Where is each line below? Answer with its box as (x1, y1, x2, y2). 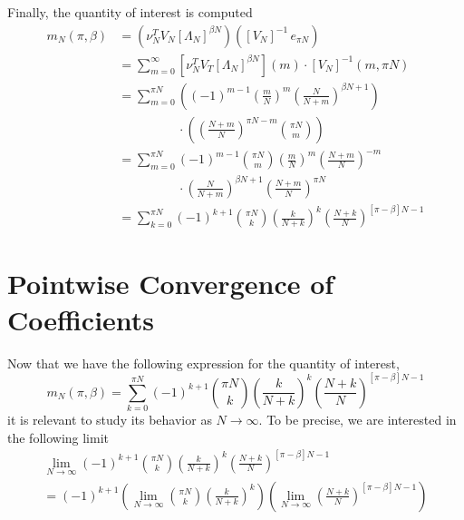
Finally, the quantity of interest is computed (7, 3, 253, 21)
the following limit (7, 427, 110, 446)
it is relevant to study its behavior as (7, 409, 212, 428)
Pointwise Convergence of (7, 265, 334, 302)
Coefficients (7, 300, 155, 338)
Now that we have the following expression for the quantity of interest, (7, 353, 400, 372)
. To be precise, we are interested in (258, 409, 457, 428)
